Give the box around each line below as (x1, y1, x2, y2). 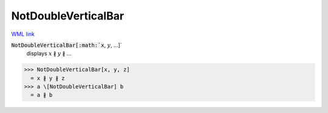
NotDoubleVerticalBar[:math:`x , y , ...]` (11, 41, 122, 49)
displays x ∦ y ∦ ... (26, 50, 72, 57)
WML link (11, 30, 35, 38)
